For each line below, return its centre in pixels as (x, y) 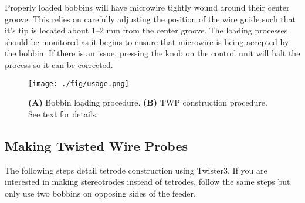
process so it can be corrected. (59, 64)
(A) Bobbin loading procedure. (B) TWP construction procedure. (148, 102)
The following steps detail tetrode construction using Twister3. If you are (136, 170)
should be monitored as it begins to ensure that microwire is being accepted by (147, 41)
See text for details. (63, 114)
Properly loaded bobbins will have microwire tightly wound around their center (147, 7)
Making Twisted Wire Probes (96, 145)
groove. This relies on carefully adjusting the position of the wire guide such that (150, 18)
